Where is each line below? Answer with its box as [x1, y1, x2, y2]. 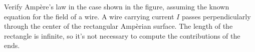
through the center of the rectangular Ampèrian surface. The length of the [4, 21, 233, 31]
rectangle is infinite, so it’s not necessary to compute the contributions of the [4, 30, 240, 41]
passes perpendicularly [181, 11, 251, 21]
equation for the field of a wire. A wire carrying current [4, 11, 174, 21]
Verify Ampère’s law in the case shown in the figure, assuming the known [4, 1, 229, 11]
